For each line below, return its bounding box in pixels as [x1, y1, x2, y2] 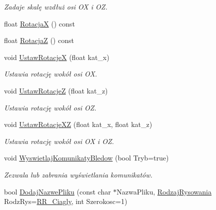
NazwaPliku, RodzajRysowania [116, 186, 212, 196]
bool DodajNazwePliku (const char [4, 186, 111, 196]
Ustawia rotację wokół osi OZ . [4, 102, 96, 112]
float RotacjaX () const [4, 18, 75, 28]
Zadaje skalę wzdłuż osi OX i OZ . [4, 1, 107, 11]
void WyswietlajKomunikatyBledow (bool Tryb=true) [4, 152, 169, 163]
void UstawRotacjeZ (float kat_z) [4, 85, 108, 95]
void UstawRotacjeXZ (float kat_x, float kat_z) [4, 119, 152, 129]
